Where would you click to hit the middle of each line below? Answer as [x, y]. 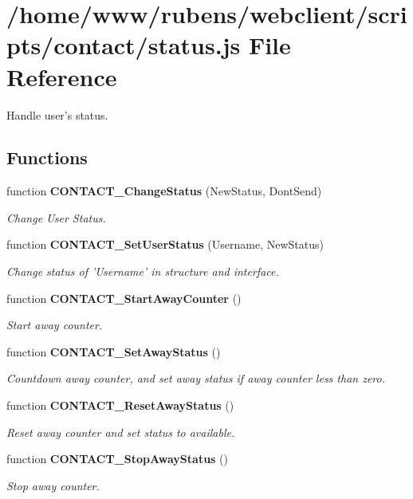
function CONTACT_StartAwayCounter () [124, 298]
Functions [47, 157]
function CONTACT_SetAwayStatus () [114, 351]
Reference [62, 76]
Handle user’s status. [57, 114]
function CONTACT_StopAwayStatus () [117, 459]
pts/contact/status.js [124, 45]
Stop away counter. [53, 485]
